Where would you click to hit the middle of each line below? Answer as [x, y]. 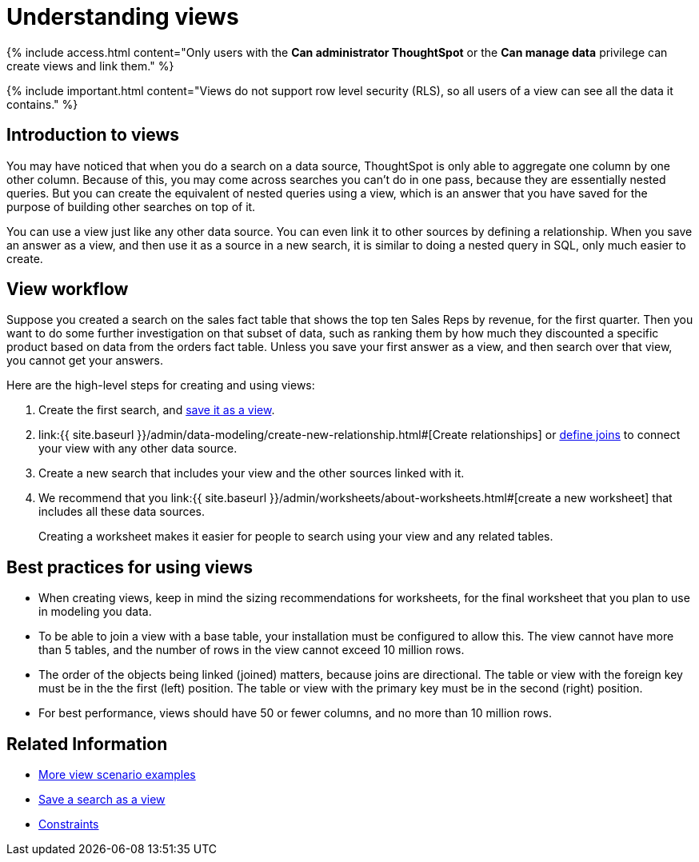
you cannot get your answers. [85, 361]
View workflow [68, 289]
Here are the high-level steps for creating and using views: [161, 385]
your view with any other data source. [138, 449]
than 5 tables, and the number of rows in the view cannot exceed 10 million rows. [252, 650]
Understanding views [123, 17]
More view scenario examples [117, 775]
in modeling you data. [95, 612]
